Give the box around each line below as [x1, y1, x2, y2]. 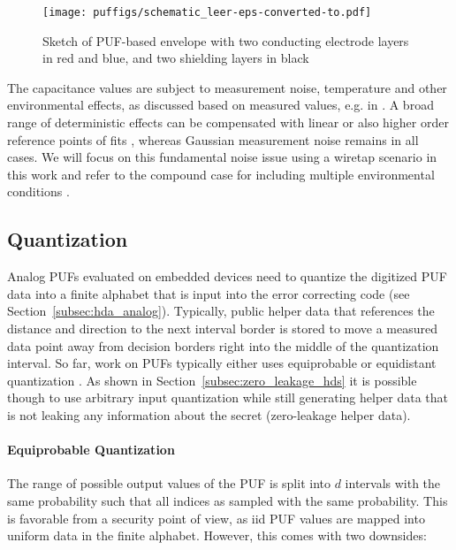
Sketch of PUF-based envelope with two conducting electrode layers [42, 31, 409, 50]
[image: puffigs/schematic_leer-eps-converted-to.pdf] [42, 6, 372, 19]
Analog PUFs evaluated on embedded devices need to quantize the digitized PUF [7, 267, 447, 286]
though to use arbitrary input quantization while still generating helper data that [7, 388, 448, 407]
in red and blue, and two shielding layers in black [42, 49, 309, 67]
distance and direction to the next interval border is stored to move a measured [7, 318, 438, 337]
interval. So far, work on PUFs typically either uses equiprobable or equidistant [7, 354, 437, 372]
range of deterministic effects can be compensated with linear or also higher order [7, 113, 449, 132]
